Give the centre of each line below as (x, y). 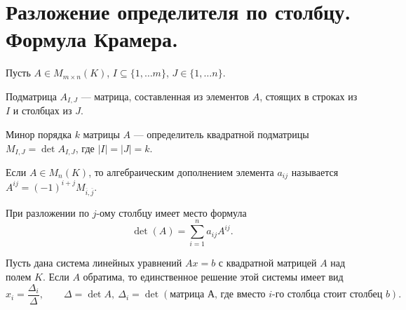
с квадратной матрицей (268, 263)
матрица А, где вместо (218, 295)
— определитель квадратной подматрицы (221, 134)
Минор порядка (39, 134)
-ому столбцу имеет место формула (171, 212)
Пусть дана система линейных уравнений (94, 263)
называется (315, 172)
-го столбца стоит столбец (327, 295)
